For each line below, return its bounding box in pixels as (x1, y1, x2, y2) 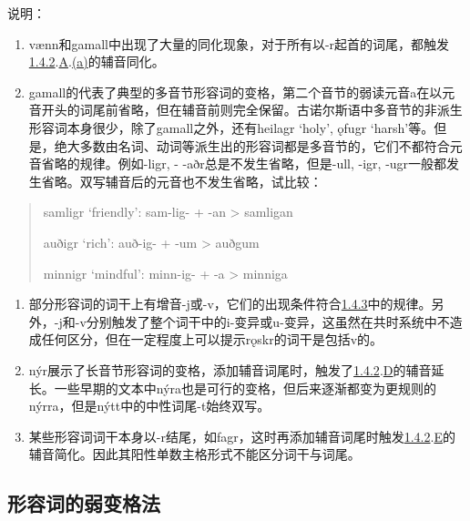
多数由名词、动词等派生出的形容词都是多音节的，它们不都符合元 (79, 136, 463, 155)
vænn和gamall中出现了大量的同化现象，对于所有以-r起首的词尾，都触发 (28, 34, 450, 53)
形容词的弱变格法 (7, 489, 160, 517)
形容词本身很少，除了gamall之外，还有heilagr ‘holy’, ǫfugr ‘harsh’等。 (28, 117, 434, 137)
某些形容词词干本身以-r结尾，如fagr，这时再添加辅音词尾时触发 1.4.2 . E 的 (28, 426, 455, 445)
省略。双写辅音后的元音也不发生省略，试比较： (41, 171, 322, 190)
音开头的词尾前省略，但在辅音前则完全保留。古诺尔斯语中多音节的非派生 (28, 100, 463, 119)
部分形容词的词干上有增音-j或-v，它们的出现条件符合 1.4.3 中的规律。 (28, 294, 432, 313)
